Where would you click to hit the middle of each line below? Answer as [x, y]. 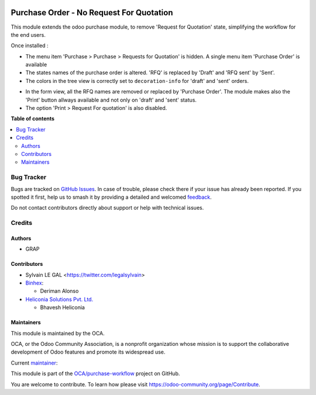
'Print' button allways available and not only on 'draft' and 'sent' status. [111, 100]
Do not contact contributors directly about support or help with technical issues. [107, 208]
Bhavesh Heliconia [62, 307]
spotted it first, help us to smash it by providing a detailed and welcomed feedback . [111, 197]
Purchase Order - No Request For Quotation [92, 13]
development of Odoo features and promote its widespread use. [88, 352]
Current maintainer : [34, 363]
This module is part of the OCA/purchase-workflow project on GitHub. [95, 373]
